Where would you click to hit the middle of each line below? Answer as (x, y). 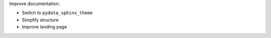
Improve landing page (44, 27)
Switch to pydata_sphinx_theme (57, 13)
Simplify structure (40, 19)
